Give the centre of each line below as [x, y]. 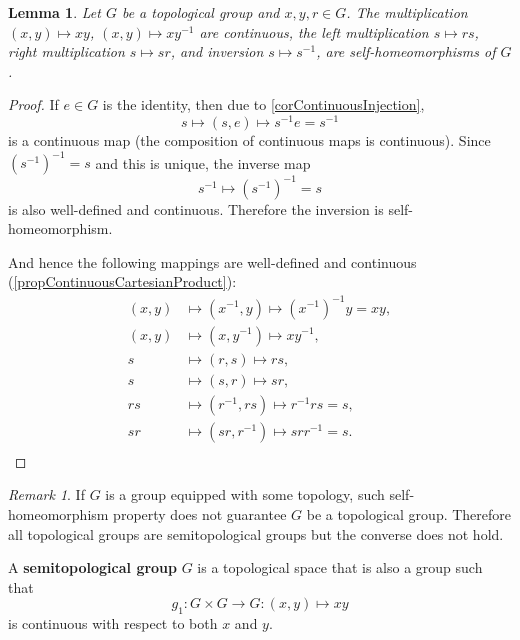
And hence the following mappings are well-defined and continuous [212, 261]
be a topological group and [200, 12]
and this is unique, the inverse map [203, 162]
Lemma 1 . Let [54, 12]
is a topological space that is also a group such [340, 567]
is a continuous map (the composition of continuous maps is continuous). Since [249, 140]
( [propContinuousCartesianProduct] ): [122, 281]
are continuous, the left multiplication [314, 31]
